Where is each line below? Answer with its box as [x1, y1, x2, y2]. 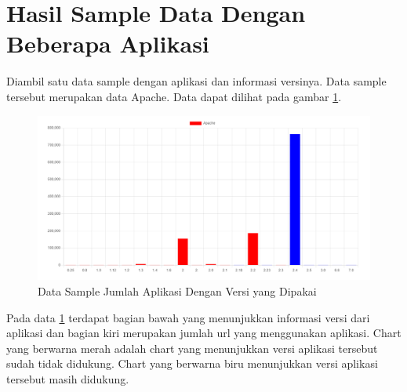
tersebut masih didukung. [6, 370, 129, 387]
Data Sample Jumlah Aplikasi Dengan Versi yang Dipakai [38, 283, 317, 299]
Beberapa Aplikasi [6, 27, 209, 60]
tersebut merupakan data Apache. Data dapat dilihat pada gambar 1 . [6, 88, 342, 104]
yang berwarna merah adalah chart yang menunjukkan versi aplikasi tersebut [6, 339, 378, 356]
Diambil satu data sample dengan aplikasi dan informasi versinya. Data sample [6, 73, 387, 89]
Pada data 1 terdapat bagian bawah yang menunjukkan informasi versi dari [6, 309, 370, 325]
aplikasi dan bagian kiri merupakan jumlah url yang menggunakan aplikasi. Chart [6, 325, 402, 341]
